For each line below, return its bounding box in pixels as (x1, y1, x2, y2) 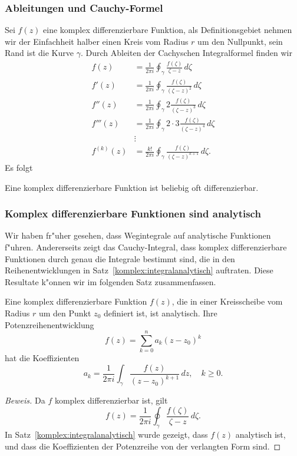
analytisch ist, (235, 428, 286, 441)
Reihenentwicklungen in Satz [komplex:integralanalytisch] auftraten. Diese (5, 264, 273, 276)
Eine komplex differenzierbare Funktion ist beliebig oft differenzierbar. (5, 181, 259, 193)
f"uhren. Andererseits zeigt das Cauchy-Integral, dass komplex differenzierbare (5, 241, 287, 253)
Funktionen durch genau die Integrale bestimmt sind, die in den (5, 252, 235, 265)
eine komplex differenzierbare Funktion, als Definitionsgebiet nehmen (43, 24, 292, 36)
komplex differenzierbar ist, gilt (54, 394, 168, 407)
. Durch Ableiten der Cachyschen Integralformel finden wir (80, 47, 292, 59)
